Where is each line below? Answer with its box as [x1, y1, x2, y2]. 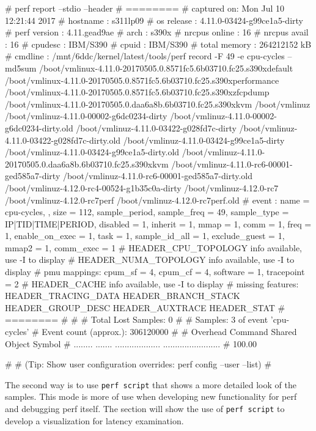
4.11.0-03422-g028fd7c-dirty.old [5, 133, 121, 146]
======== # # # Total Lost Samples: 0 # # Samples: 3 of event [5, 313, 268, 326]
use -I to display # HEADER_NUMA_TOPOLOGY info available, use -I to [5, 253, 295, 266]
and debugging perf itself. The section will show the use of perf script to [5, 402, 285, 415]
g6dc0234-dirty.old [5, 121, 73, 134]
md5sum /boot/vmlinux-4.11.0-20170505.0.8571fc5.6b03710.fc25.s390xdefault [5, 61, 293, 74]
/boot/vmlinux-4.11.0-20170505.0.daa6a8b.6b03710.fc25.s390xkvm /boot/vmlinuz [5, 97, 310, 110]
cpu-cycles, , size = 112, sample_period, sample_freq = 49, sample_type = [5, 205, 289, 218]
